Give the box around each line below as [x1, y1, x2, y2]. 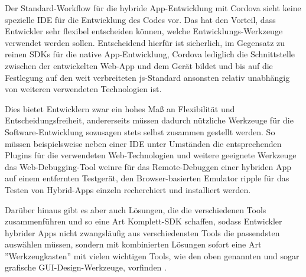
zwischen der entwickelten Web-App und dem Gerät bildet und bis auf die [5, 59, 273, 71]
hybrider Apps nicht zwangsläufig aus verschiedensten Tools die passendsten [5, 226, 280, 239]
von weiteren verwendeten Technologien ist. [5, 83, 162, 95]
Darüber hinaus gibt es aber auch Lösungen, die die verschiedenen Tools [5, 203, 266, 216]
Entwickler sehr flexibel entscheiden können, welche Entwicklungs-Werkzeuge [5, 25, 283, 37]
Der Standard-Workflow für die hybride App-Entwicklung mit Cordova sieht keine [5, 2, 301, 14]
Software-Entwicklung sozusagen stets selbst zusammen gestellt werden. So [5, 125, 275, 138]
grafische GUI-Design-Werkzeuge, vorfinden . [5, 261, 167, 273]
